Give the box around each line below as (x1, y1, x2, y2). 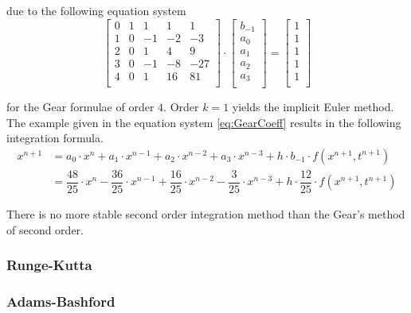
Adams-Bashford (6, 291, 115, 311)
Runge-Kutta (6, 255, 92, 275)
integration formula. (6, 129, 104, 146)
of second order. (6, 221, 84, 238)
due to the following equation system (6, 2, 186, 18)
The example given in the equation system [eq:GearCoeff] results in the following (6, 114, 401, 130)
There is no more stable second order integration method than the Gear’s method (6, 205, 405, 222)
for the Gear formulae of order (6, 99, 155, 115)
